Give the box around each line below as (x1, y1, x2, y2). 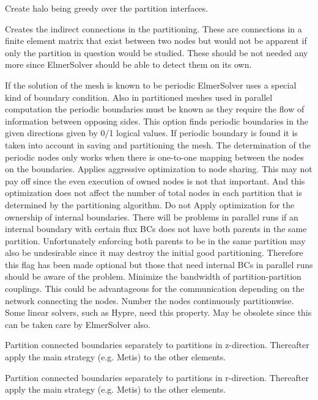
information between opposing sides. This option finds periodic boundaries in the (5, 114, 309, 127)
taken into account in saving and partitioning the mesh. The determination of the (5, 138, 311, 151)
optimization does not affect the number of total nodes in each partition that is (5, 186, 302, 199)
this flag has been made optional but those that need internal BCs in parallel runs (5, 258, 313, 271)
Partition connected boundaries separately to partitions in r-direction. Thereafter (5, 371, 309, 384)
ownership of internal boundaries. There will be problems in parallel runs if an (5, 210, 298, 223)
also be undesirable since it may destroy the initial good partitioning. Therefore (5, 246, 303, 259)
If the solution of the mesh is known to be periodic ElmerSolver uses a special (5, 78, 297, 91)
